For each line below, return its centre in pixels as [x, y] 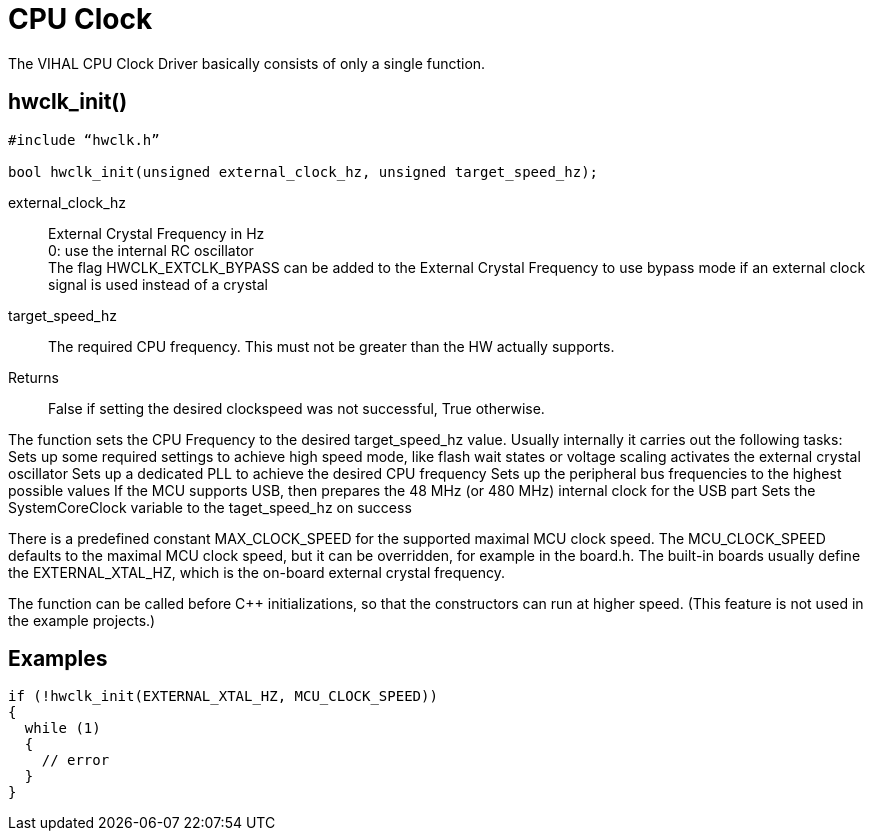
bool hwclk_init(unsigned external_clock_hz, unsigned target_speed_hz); [303, 171]
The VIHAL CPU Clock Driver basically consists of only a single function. [247, 63]
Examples [58, 659]
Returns [33, 377]
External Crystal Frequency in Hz [156, 233]
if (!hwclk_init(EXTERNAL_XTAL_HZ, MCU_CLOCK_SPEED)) [223, 696]
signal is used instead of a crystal [158, 284]
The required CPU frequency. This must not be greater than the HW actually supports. [331, 346]
